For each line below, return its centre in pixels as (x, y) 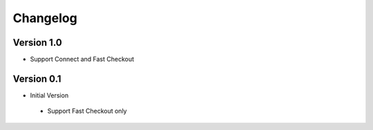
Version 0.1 (37, 78)
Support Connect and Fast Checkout (82, 59)
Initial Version (49, 95)
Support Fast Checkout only (87, 111)
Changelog (45, 18)
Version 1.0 (37, 43)
